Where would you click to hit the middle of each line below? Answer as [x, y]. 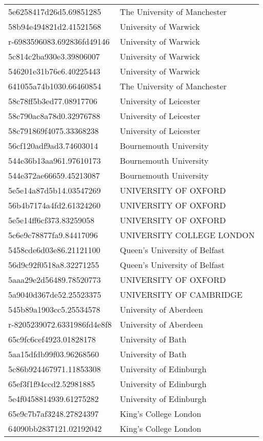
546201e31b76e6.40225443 [54, 71]
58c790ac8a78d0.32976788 [54, 116]
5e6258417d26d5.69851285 [55, 12]
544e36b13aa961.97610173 [55, 160]
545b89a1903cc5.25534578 [54, 309]
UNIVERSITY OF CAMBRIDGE [181, 294]
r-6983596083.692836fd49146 [59, 41]
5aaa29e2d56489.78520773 [55, 280]
